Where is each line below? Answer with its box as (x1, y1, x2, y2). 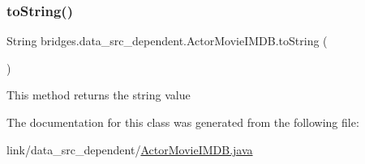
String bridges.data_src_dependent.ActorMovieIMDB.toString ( (6, 32, 328, 49)
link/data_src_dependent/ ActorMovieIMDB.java (6, 141, 253, 158)
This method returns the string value (6, 86, 191, 103)
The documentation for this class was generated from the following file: (6, 114, 359, 130)
